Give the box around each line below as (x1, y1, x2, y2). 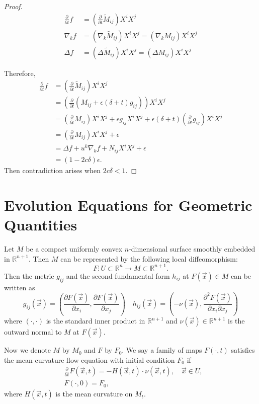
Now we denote (4, 345, 51, 355)
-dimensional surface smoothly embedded (129, 244, 255, 254)
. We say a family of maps (122, 345, 202, 355)
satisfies (231, 345, 255, 355)
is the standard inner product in (46, 315, 145, 326)
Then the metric (4, 270, 54, 281)
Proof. (4, 1, 23, 11)
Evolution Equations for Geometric (4, 194, 252, 215)
